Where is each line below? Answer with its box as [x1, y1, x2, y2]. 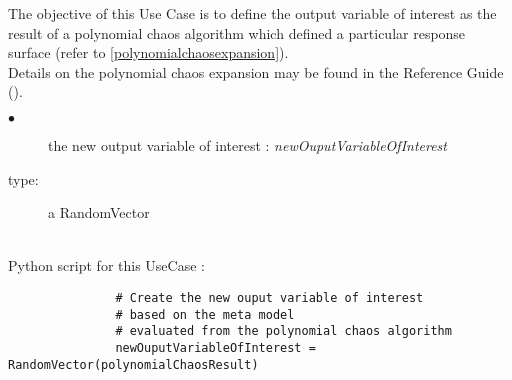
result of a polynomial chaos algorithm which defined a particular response [8, 22, 466, 43]
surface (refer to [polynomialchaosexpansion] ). [8, 42, 289, 63]
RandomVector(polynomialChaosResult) [8, 357, 259, 372]
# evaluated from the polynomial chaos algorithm [115, 324, 452, 339]
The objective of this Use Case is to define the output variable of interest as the [8, 3, 497, 23]
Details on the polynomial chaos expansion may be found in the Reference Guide [8, 61, 504, 82]
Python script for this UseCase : [8, 255, 205, 276]
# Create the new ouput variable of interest [115, 290, 424, 305]
